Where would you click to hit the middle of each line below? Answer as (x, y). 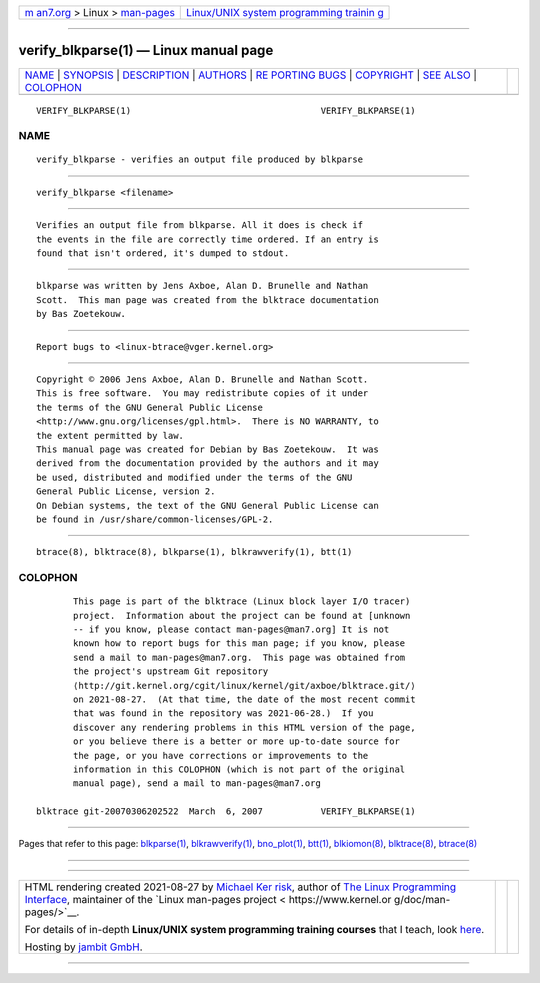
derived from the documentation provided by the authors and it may (207, 463)
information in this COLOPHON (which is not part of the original (239, 769)
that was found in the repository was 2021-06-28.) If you (223, 713)
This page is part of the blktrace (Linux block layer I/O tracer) (242, 601)
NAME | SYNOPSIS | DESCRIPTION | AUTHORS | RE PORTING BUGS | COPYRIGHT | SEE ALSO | (250, 75)
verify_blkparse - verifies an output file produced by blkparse (200, 159)
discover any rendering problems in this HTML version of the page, (244, 727)
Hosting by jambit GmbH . (84, 947)
